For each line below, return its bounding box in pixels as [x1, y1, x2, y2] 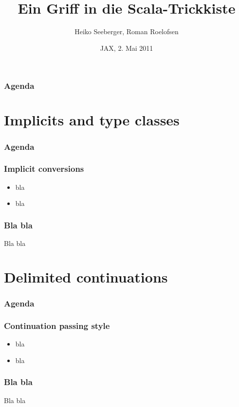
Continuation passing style [4, 319, 110, 331]
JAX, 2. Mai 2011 [100, 42, 153, 53]
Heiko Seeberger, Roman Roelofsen [74, 26, 179, 37]
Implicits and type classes [4, 110, 180, 130]
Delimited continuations [4, 266, 168, 286]
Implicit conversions [4, 163, 84, 175]
